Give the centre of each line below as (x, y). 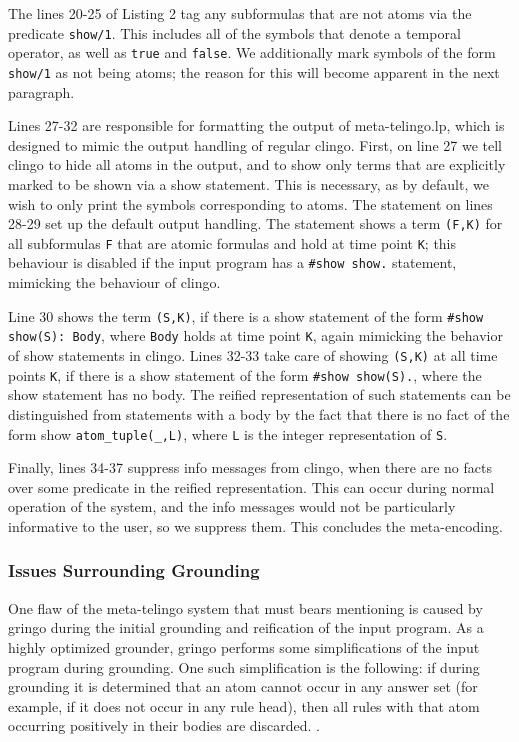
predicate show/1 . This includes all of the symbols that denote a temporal (234, 32)
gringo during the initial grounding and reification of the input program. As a (246, 627)
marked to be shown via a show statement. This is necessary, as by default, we (248, 183)
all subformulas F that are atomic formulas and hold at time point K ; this (232, 242)
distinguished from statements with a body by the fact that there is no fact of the (259, 413)
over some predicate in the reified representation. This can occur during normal (251, 486)
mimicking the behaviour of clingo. (114, 282)
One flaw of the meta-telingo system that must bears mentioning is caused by (245, 607)
